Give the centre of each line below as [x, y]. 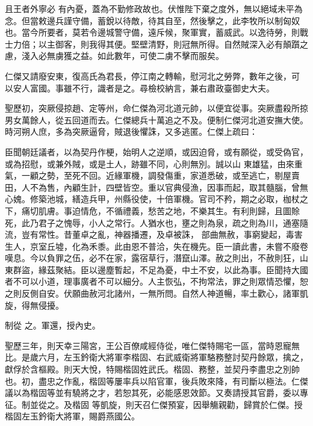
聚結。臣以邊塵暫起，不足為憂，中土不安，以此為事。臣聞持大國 [181, 269]
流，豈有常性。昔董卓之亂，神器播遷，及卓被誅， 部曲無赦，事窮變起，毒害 [154, 234]
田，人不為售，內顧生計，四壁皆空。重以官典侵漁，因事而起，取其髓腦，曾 [152, 187]
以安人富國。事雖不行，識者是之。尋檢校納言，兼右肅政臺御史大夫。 [140, 88]
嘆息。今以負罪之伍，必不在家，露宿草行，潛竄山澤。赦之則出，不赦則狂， [152, 258]
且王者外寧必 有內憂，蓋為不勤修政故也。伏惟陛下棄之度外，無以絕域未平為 [154, 8]
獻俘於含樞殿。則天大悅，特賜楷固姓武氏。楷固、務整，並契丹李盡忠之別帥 [152, 369]
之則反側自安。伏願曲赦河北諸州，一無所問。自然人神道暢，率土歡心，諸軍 [152, 293]
